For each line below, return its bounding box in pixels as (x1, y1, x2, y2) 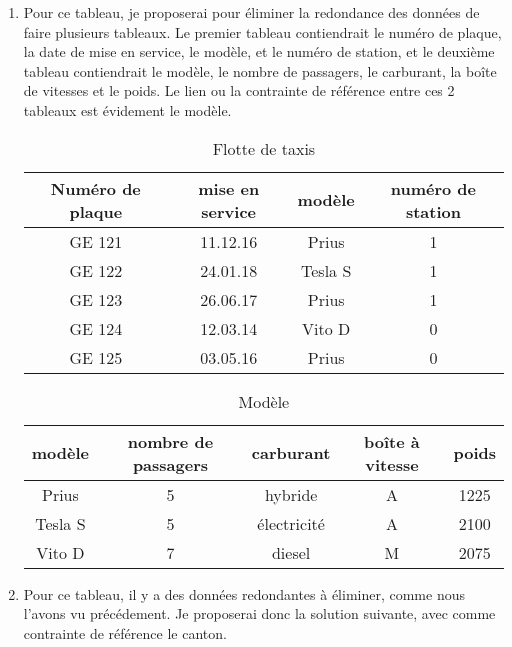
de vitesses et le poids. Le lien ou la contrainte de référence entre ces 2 (23, 80, 455, 101)
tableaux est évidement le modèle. (23, 99, 232, 120)
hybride (264, 482, 318, 506)
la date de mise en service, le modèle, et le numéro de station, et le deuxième (23, 41, 495, 62)
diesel (271, 540, 311, 564)
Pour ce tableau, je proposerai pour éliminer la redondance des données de (23, 2, 480, 22)
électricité (257, 511, 325, 535)
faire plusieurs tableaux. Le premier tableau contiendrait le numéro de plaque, (23, 21, 502, 42)
